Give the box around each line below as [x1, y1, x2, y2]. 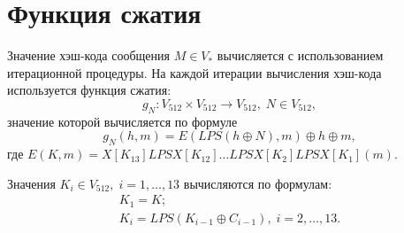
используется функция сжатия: [7, 81, 172, 99]
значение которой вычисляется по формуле [7, 112, 238, 130]
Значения [7, 174, 56, 192]
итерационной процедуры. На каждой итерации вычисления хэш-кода [7, 63, 382, 82]
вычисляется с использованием [217, 46, 384, 65]
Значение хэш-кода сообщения [7, 46, 170, 65]
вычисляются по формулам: [183, 174, 332, 192]
